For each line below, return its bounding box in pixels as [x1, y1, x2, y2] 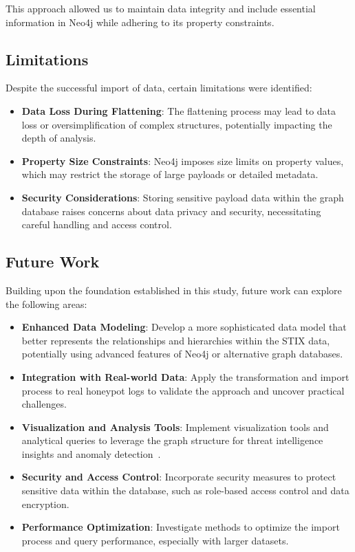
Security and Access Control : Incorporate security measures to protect [21, 470, 336, 484]
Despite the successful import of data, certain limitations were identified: [6, 80, 312, 95]
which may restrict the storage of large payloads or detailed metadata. [21, 167, 319, 181]
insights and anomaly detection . [21, 446, 161, 461]
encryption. [21, 496, 69, 511]
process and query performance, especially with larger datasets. [21, 533, 289, 547]
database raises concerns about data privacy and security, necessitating [21, 203, 321, 218]
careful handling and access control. [21, 217, 172, 232]
